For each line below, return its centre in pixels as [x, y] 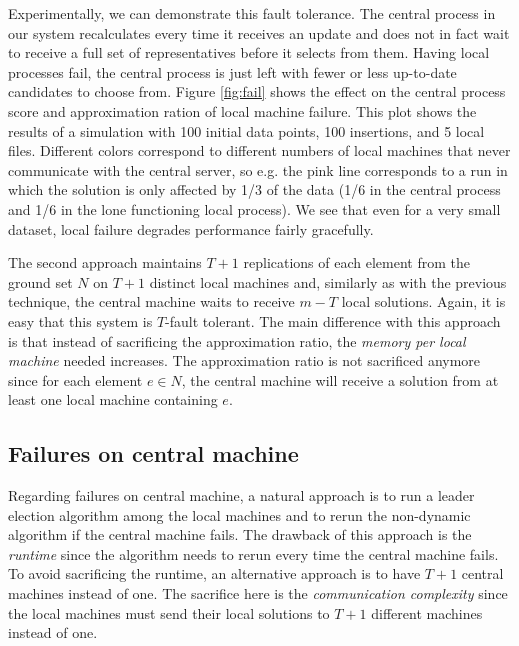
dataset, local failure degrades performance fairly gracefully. [191, 228]
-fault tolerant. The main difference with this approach [333, 320]
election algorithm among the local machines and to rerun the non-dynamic [239, 514]
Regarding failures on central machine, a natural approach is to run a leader [241, 495]
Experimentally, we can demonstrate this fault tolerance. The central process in [252, 13]
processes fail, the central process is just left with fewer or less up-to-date [232, 71]
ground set [40, 281]
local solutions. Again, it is [423, 301]
